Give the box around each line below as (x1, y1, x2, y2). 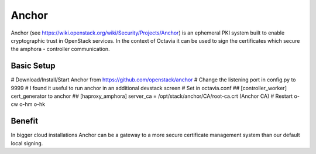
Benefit (11, 116, 38, 126)
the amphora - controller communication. (11, 46, 111, 53)
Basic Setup (11, 61, 56, 71)
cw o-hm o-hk (11, 101, 46, 108)
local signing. (11, 139, 43, 146)
